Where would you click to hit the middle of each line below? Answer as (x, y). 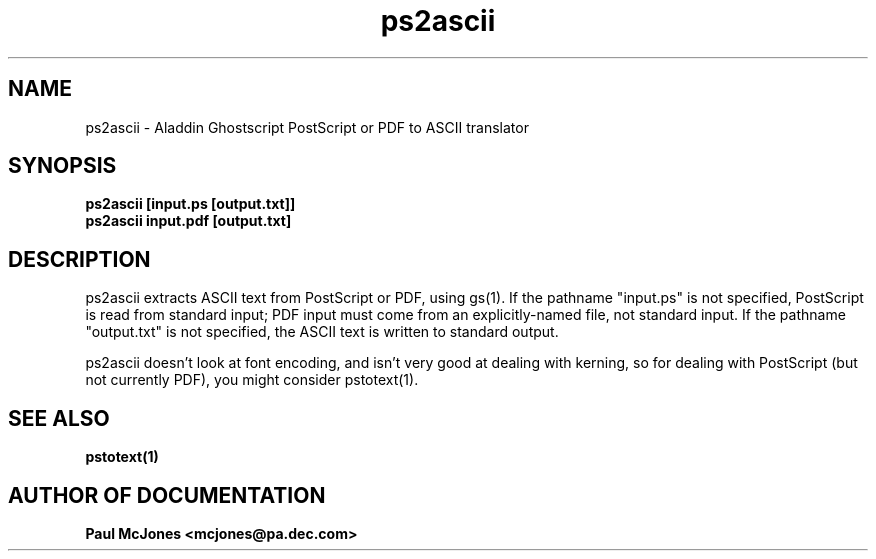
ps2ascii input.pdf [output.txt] (188, 221)
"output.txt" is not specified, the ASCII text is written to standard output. (322, 332)
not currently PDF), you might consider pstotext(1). (252, 380)
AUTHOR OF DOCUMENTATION (167, 495)
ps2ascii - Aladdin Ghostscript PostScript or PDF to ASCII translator (307, 127)
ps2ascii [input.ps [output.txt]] (190, 204)
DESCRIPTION (79, 259)
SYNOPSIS (62, 166)
